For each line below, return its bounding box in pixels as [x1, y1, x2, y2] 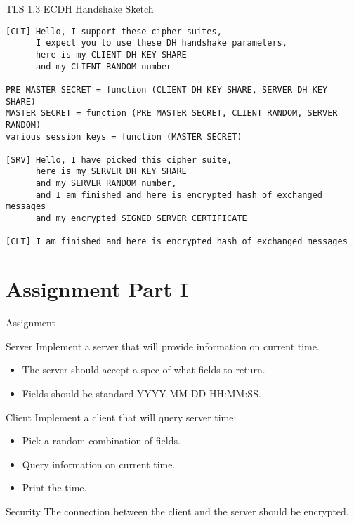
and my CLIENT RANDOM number [35, 61, 172, 72]
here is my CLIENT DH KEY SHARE [35, 49, 187, 60]
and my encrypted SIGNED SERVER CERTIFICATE [35, 213, 247, 224]
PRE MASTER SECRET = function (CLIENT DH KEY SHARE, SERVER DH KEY [6, 84, 328, 95]
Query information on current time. [22, 456, 176, 471]
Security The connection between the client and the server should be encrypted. [6, 503, 349, 518]
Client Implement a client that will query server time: [6, 409, 237, 424]
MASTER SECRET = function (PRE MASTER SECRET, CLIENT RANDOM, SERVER [6, 108, 338, 119]
